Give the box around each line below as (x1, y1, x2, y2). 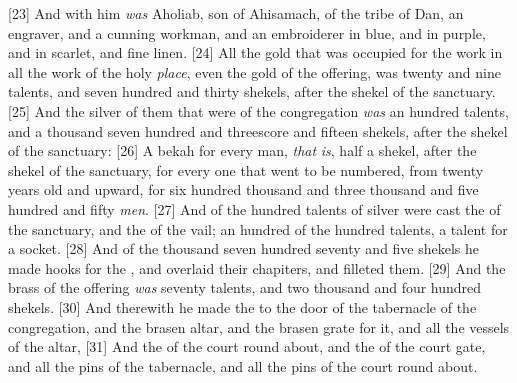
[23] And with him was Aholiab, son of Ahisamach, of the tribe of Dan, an (8, 3, 464, 23)
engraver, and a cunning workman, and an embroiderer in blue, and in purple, (8, 22, 486, 43)
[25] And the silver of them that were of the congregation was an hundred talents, (8, 100, 509, 121)
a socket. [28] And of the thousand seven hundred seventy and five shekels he (8, 238, 480, 259)
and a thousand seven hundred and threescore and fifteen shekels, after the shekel (8, 120, 508, 141)
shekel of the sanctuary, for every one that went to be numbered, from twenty (8, 159, 484, 180)
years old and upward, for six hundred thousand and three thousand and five (8, 179, 479, 200)
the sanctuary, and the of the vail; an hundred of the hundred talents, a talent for (8, 218, 508, 239)
